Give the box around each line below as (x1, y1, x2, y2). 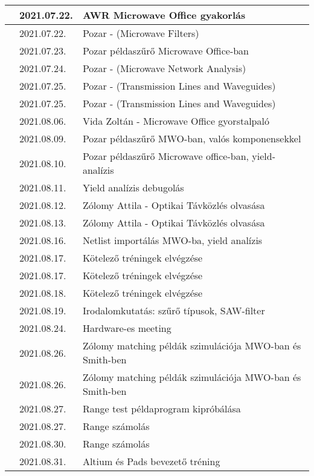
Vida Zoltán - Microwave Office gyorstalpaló (82, 114, 269, 128)
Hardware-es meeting (82, 321, 171, 335)
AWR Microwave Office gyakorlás (82, 8, 246, 22)
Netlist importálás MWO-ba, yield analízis (82, 233, 263, 247)
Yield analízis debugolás (82, 180, 184, 194)
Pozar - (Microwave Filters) (82, 26, 199, 40)
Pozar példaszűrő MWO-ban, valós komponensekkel (82, 131, 301, 145)
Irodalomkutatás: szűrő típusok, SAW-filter (82, 303, 265, 317)
